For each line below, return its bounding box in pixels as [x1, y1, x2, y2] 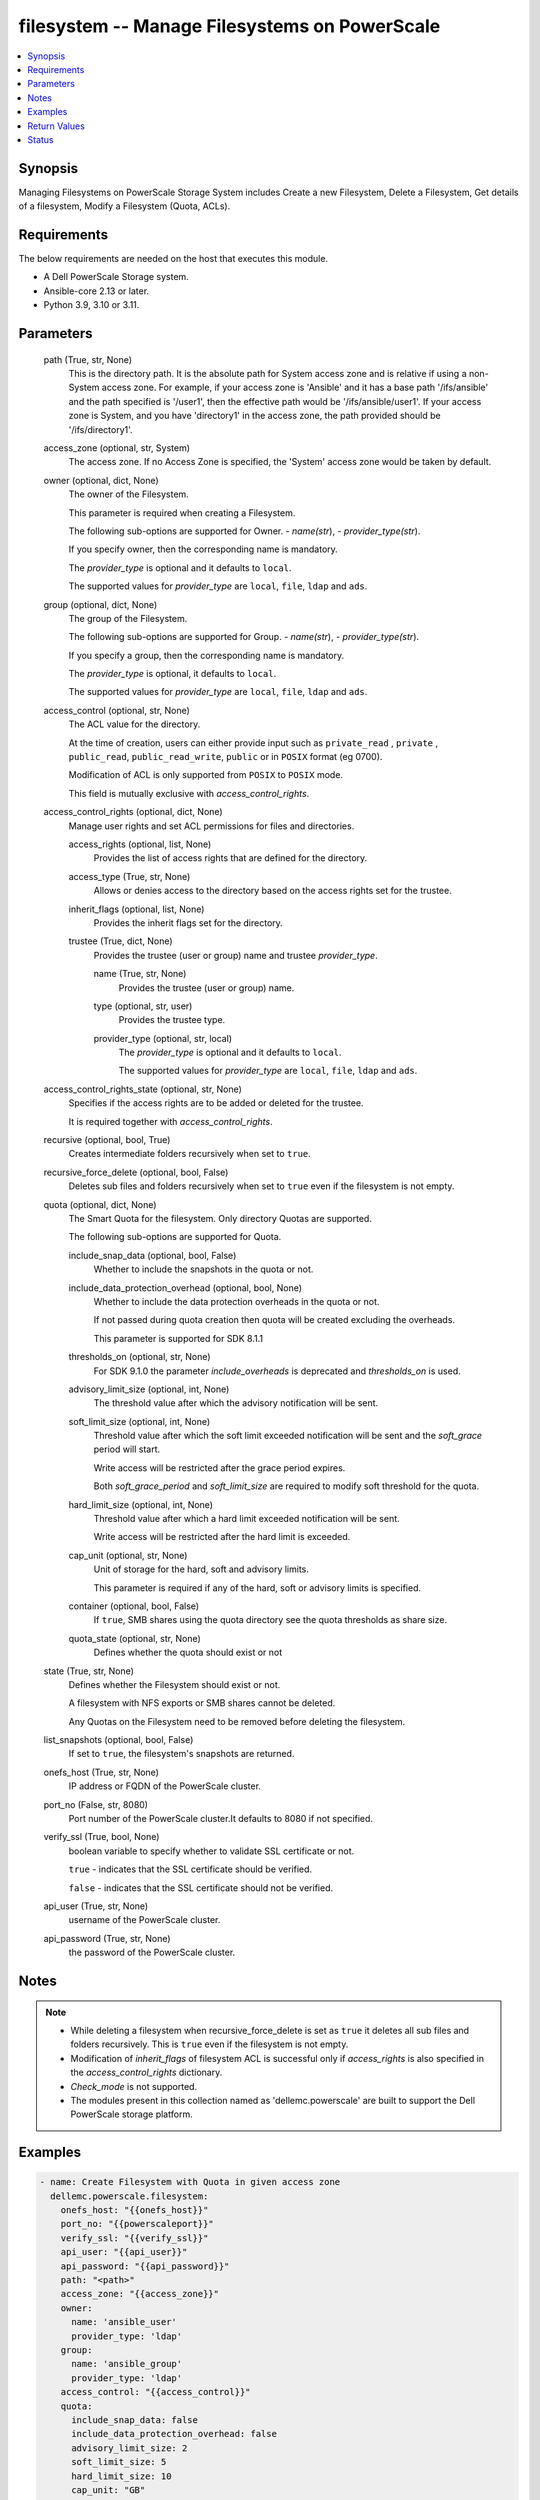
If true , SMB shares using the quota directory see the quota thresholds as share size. [93, 1614, 448, 1626]
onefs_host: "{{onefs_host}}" [60, 2205, 209, 2216]
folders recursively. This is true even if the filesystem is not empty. [70, 2038, 349, 2050]
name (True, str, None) [93, 968, 187, 980]
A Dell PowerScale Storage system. [43, 271, 189, 283]
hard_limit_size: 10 [71, 2470, 172, 2482]
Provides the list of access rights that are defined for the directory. [93, 852, 368, 864]
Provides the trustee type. [118, 1014, 226, 1026]
